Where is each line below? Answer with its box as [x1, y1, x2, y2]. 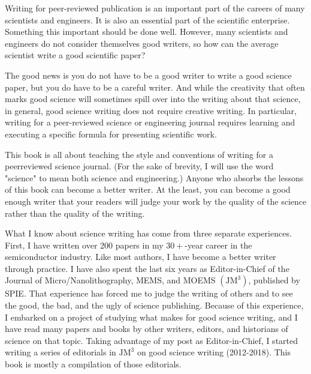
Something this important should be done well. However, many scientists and [5, 25, 288, 38]
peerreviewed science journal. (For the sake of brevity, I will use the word [5, 160, 274, 172]
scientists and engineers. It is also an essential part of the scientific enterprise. [5, 13, 290, 26]
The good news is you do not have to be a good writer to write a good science [5, 68, 292, 81]
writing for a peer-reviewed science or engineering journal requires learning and [5, 116, 295, 128]
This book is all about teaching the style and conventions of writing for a [5, 148, 274, 160]
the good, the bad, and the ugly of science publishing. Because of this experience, [5, 299, 304, 312]
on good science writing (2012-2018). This [137, 346, 291, 358]
